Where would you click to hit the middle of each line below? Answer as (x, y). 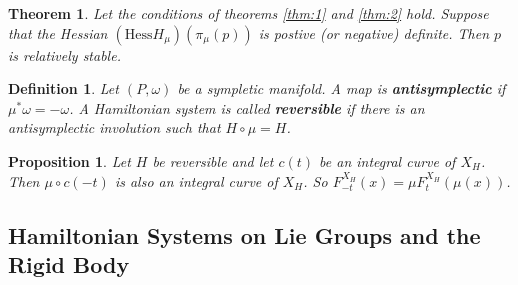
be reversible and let (213, 160)
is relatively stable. (64, 54)
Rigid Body (69, 263)
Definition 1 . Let (63, 88)
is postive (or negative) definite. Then (374, 32)
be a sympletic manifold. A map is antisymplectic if (341, 88)
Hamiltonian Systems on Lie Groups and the (244, 234)
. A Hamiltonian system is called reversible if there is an (247, 107)
